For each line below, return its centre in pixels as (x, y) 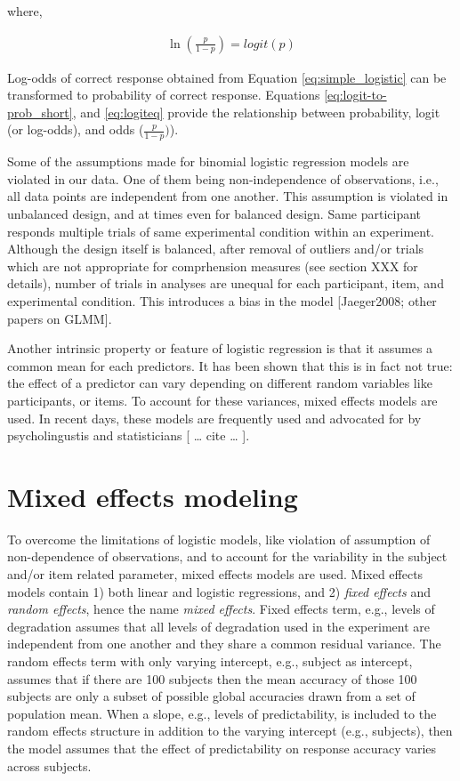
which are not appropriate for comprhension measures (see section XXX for (213, 266)
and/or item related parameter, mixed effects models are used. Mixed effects (215, 574)
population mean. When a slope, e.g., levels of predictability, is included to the (222, 713)
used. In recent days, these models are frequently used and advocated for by (214, 418)
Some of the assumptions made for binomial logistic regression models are (208, 161)
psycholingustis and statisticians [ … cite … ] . (129, 435)
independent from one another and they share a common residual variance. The (224, 644)
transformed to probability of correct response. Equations (164, 95)
